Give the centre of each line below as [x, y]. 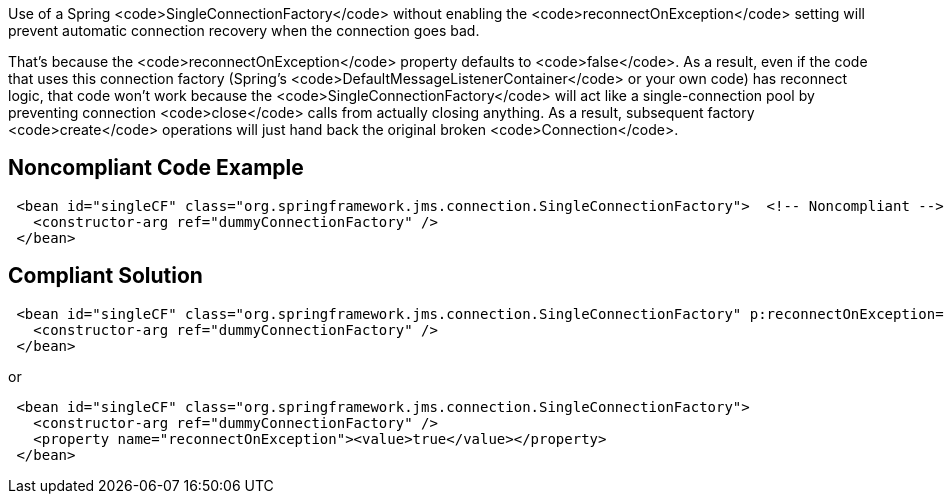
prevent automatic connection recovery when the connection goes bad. [244, 30]
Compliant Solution [105, 276]
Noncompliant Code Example [156, 168]
